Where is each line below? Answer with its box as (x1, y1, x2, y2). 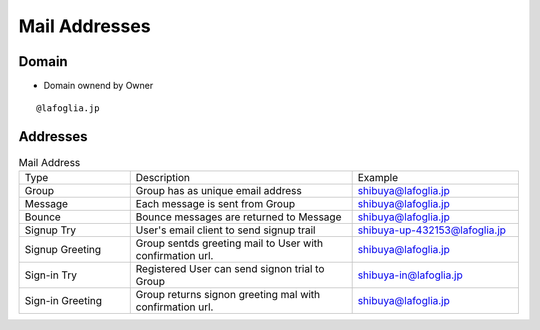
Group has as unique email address (135, 183, 302, 197)
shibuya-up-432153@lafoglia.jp (357, 223, 507, 237)
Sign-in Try (24, 268, 78, 282)
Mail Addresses (18, 15, 151, 37)
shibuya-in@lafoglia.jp (357, 268, 464, 282)
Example (357, 170, 399, 184)
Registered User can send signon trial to (135, 261, 325, 275)
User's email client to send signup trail (135, 223, 316, 237)
